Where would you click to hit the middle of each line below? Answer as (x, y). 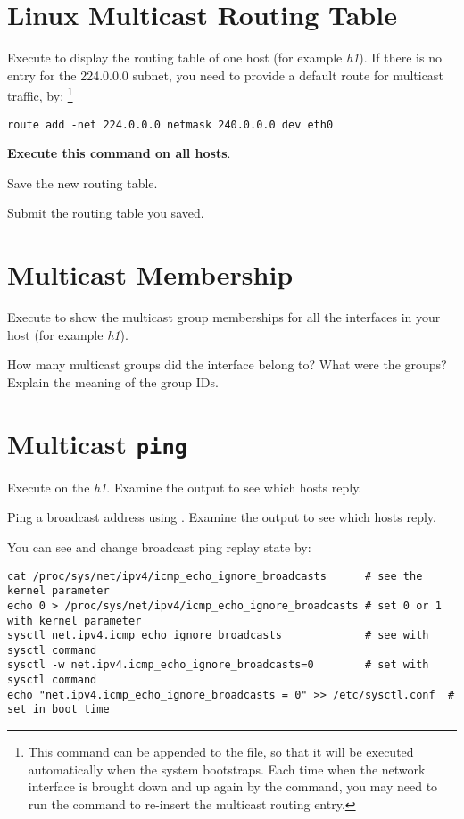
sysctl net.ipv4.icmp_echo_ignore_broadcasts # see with (218, 636)
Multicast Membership (150, 274)
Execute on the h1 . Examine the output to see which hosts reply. (185, 487)
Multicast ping (98, 443)
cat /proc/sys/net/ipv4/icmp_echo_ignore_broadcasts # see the (215, 576)
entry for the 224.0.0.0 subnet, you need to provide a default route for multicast (225, 74)
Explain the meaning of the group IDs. (113, 381)
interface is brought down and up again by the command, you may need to (233, 786)
